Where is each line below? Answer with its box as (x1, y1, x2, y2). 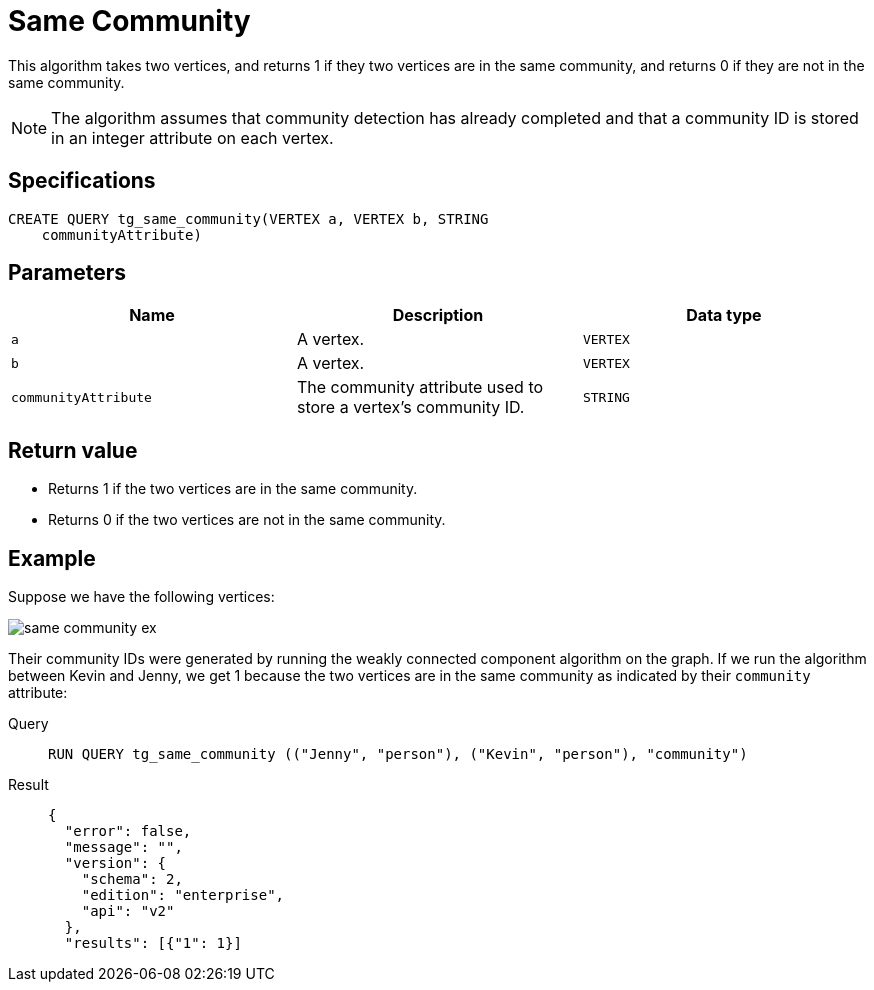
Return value (8, 437, 138, 463)
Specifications (8, 168, 156, 194)
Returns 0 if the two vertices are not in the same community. (48, 511, 446, 529)
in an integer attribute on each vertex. (51, 127, 334, 148)
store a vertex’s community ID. (296, 397, 525, 418)
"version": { (64, 855, 167, 872)
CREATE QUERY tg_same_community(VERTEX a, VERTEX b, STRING (8, 210, 489, 227)
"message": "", (64, 839, 183, 856)
